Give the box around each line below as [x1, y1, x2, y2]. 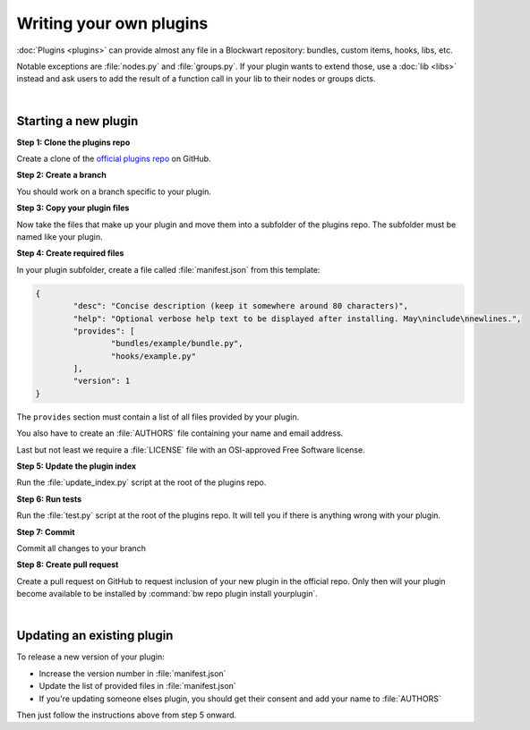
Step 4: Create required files [16, 248, 124, 259]
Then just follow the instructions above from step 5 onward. [16, 709, 237, 720]
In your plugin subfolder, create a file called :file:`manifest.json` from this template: [16, 264, 321, 275]
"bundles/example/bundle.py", [110, 338, 244, 349]
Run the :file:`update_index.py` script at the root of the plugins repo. [16, 477, 267, 488]
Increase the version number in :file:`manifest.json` [38, 667, 227, 679]
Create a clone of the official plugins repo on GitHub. [16, 153, 211, 165]
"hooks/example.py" [110, 351, 197, 361]
